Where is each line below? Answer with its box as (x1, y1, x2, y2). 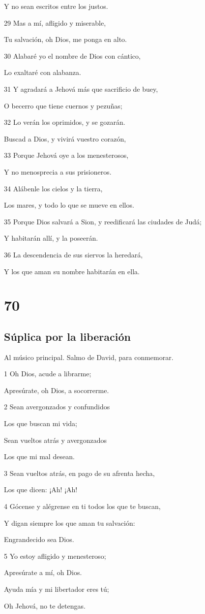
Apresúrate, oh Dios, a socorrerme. (4, 385, 109, 395)
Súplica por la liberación (4, 328, 131, 344)
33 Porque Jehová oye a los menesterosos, (4, 150, 129, 160)
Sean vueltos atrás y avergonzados (4, 434, 107, 445)
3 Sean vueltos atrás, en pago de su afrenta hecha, (4, 468, 155, 478)
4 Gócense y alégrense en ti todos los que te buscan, (4, 501, 161, 511)
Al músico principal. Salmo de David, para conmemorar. (4, 352, 174, 362)
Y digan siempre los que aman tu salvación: (4, 517, 135, 528)
